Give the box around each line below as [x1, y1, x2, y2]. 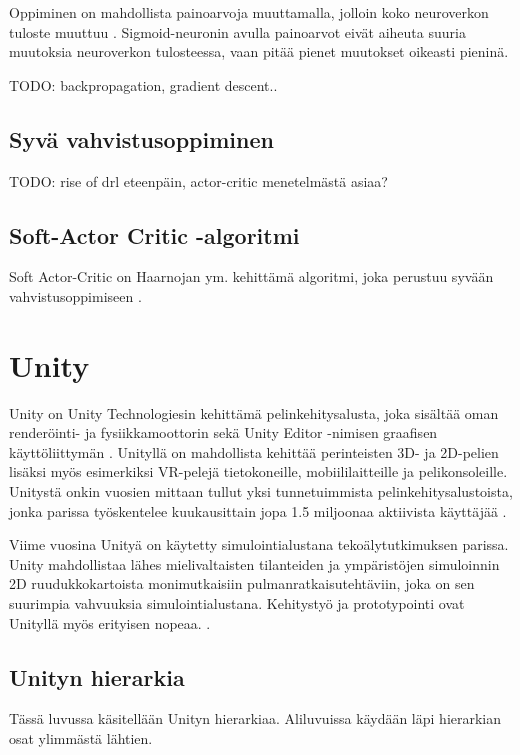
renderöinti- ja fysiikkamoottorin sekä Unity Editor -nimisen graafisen [9, 422, 438, 443]
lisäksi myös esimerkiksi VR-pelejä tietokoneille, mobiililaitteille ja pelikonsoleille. [9, 461, 508, 482]
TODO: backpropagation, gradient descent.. [9, 74, 278, 95]
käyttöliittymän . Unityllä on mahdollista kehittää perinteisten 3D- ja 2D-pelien [9, 441, 499, 462]
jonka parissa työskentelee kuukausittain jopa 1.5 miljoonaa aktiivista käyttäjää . [9, 500, 507, 521]
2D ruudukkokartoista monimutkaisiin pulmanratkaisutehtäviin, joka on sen [9, 573, 475, 594]
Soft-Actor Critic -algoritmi [9, 219, 300, 250]
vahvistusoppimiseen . [9, 285, 142, 306]
